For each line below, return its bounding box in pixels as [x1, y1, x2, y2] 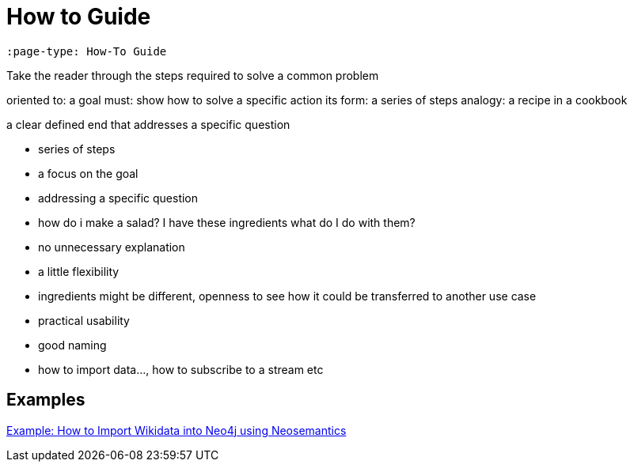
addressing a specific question [38, 191, 199, 205]
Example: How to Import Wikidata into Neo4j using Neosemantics [6, 423, 347, 437]
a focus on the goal [38, 166, 139, 180]
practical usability [38, 313, 130, 327]
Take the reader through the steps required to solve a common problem [6, 68, 379, 82]
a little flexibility [38, 264, 120, 278]
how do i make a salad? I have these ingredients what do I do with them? [38, 215, 416, 229]
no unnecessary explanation [38, 240, 185, 254]
